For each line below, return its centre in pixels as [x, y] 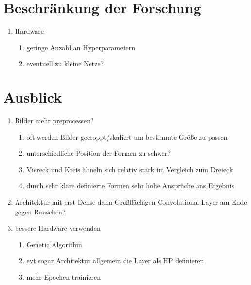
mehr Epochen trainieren [63, 276]
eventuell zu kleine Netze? [65, 63]
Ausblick [33, 97]
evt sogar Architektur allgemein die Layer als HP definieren [115, 260]
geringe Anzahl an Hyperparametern [81, 47]
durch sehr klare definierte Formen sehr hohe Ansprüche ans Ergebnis [130, 186]
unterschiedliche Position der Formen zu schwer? [99, 153]
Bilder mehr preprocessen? [54, 120]
